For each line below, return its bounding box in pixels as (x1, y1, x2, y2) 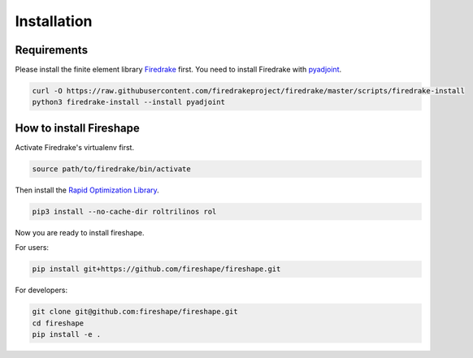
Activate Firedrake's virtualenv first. (15, 142, 134, 152)
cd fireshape (32, 318, 85, 328)
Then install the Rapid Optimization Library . (15, 185, 160, 195)
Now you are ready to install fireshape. (15, 227, 145, 237)
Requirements (15, 43, 89, 57)
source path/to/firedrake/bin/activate (32, 164, 191, 174)
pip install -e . (32, 330, 102, 339)
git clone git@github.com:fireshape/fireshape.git (32, 307, 239, 317)
